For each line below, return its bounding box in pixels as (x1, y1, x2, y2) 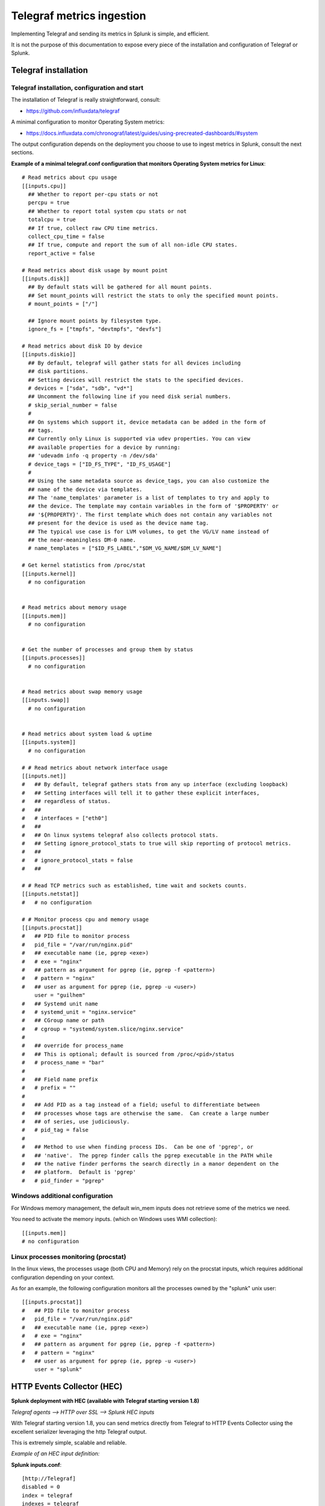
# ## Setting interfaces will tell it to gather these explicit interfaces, (22, 789, 260, 796)
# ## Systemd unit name (22, 1000, 99, 1007)
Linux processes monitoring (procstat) (11, 1252, 126, 1261)
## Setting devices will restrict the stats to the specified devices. (28, 377, 244, 383)
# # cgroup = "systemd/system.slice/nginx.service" (22, 1025, 184, 1033)
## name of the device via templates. (28, 486, 143, 493)
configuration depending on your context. (11, 1273, 114, 1281)
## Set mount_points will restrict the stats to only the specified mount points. (28, 292, 279, 299)
